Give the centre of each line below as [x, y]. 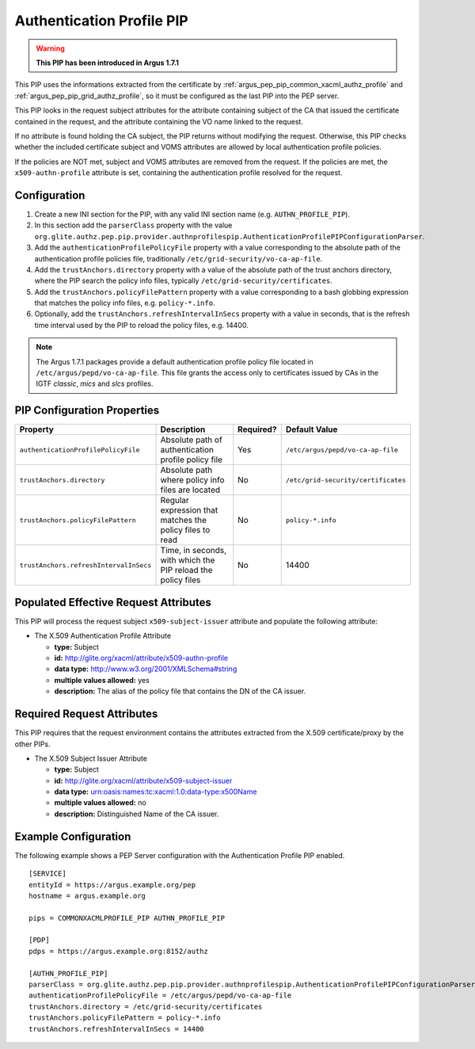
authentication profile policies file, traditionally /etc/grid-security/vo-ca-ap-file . [179, 258]
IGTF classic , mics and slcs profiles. [95, 383]
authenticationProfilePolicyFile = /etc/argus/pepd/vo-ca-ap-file [160, 996]
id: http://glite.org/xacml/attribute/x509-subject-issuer [143, 780]
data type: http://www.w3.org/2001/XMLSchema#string [146, 669]
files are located [190, 490]
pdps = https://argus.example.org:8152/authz [119, 951]
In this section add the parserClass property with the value [133, 225]
